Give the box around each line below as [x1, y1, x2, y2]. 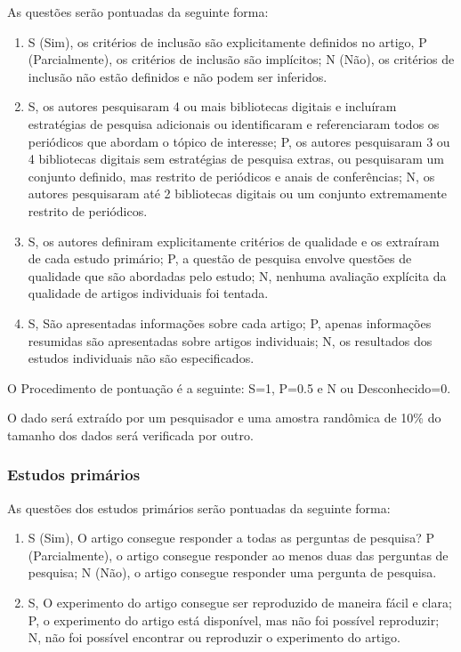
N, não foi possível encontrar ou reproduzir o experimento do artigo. [28, 628, 400, 647]
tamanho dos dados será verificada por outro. [7, 425, 254, 444]
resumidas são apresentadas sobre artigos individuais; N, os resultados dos [28, 331, 433, 350]
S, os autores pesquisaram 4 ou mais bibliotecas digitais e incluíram [28, 97, 397, 116]
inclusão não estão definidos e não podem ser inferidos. [28, 67, 328, 85]
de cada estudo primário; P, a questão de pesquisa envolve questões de [28, 249, 412, 268]
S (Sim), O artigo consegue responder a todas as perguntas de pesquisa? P [28, 528, 435, 547]
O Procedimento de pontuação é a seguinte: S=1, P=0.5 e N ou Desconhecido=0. [7, 378, 451, 397]
